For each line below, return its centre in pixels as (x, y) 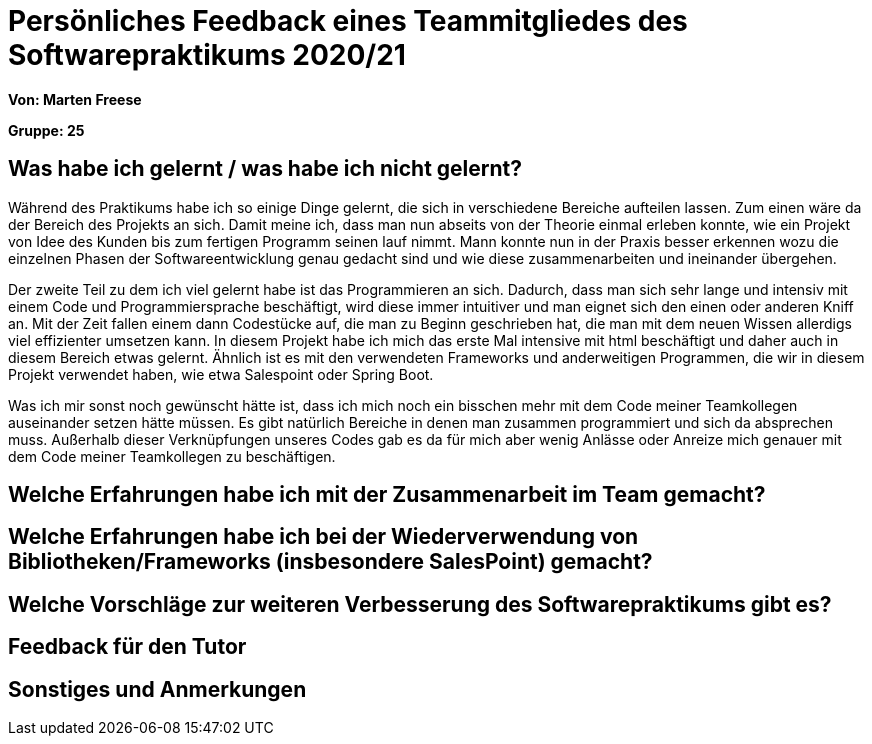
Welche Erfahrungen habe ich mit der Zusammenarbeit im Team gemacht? (387, 495)
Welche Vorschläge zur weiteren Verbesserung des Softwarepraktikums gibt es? (420, 604)
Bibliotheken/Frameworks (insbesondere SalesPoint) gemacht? (330, 562)
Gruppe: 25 (46, 130)
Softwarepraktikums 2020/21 (207, 55)
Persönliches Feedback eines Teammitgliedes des (348, 21)
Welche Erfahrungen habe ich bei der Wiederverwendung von (323, 537)
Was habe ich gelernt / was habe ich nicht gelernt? (265, 169)
